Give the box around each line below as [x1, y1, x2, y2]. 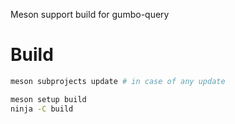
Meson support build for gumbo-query [10, 9, 170, 20]
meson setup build [10, 94, 87, 104]
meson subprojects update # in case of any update [10, 76, 226, 86]
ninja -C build [10, 104, 74, 114]
